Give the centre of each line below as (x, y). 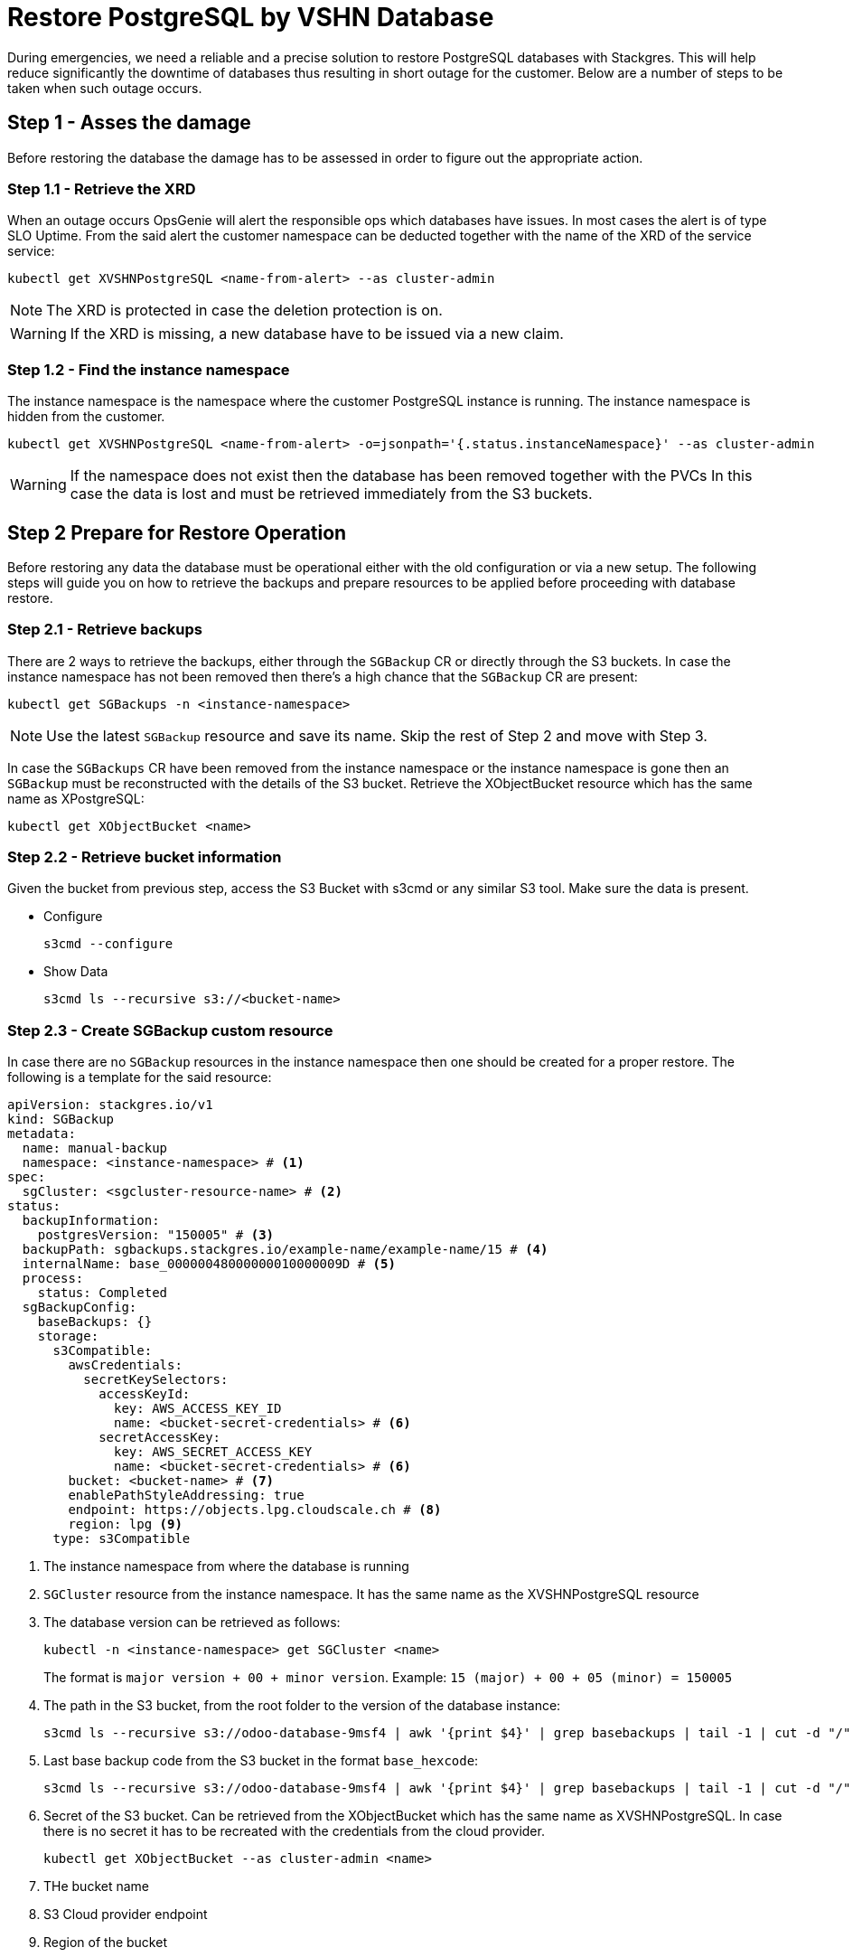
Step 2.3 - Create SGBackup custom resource (170, 1030)
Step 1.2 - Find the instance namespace (149, 369)
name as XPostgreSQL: (76, 798)
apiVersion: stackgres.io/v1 (110, 1105)
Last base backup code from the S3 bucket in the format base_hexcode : (261, 1761)
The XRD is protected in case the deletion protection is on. (244, 310)
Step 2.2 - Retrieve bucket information (145, 857)
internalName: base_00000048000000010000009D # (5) (209, 1264)
